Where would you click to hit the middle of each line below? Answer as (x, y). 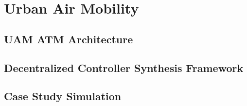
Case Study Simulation (63, 96)
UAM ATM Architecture (69, 39)
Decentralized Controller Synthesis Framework (124, 67)
